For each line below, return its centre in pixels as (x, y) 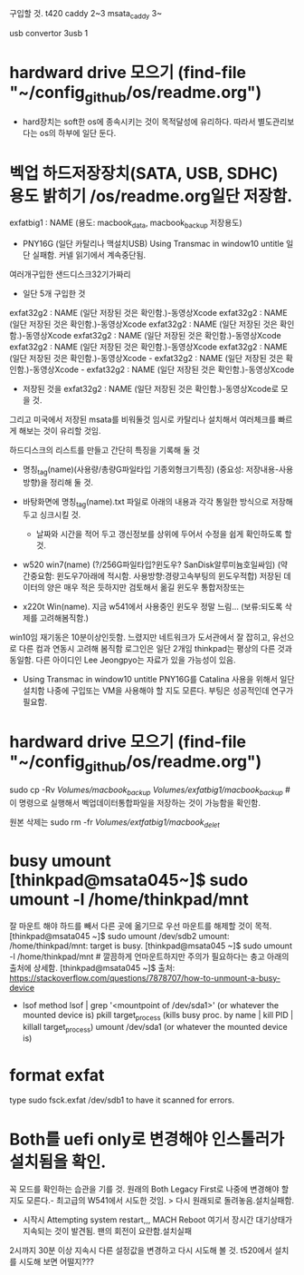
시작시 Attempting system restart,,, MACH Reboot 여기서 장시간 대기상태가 (157, 1220)
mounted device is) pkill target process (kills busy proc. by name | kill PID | (158, 1016)
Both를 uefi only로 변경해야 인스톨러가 (147, 1139)
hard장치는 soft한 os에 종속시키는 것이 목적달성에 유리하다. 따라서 (139, 122)
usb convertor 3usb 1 (49, 33)
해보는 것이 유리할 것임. (60, 431)
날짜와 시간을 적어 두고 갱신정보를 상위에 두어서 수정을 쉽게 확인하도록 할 (164, 534)
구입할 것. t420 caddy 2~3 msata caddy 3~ (86, 15)
